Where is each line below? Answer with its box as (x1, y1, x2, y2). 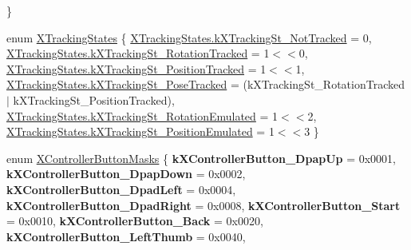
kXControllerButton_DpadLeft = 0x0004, (6, 181, 236, 197)
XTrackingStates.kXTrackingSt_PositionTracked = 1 (6, 60, 267, 77)
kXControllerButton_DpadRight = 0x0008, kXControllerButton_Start (6, 196, 401, 213)
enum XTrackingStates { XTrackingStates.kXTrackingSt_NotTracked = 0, (6, 29, 372, 46)
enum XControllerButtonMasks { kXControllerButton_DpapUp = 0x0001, (6, 149, 396, 166)
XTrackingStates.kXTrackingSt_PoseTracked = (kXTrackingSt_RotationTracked (6, 76, 405, 93)
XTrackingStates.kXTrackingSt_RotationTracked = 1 (6, 45, 270, 62)
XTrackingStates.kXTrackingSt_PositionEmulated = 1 (6, 123, 275, 140)
